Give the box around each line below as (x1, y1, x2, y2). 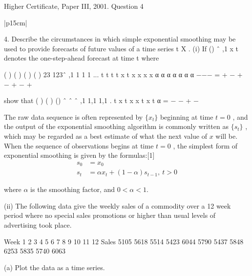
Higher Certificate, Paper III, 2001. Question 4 (4, 1, 144, 11)
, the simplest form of (173, 140, 238, 150)
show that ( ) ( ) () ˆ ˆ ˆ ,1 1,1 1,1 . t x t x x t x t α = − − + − (4, 95, 199, 106)
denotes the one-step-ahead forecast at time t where (4, 53, 159, 63)
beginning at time (160, 111, 213, 122)
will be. (215, 130, 238, 141)
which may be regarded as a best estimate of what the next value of (4, 130, 207, 141)
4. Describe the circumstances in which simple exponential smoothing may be (4, 34, 236, 44)
